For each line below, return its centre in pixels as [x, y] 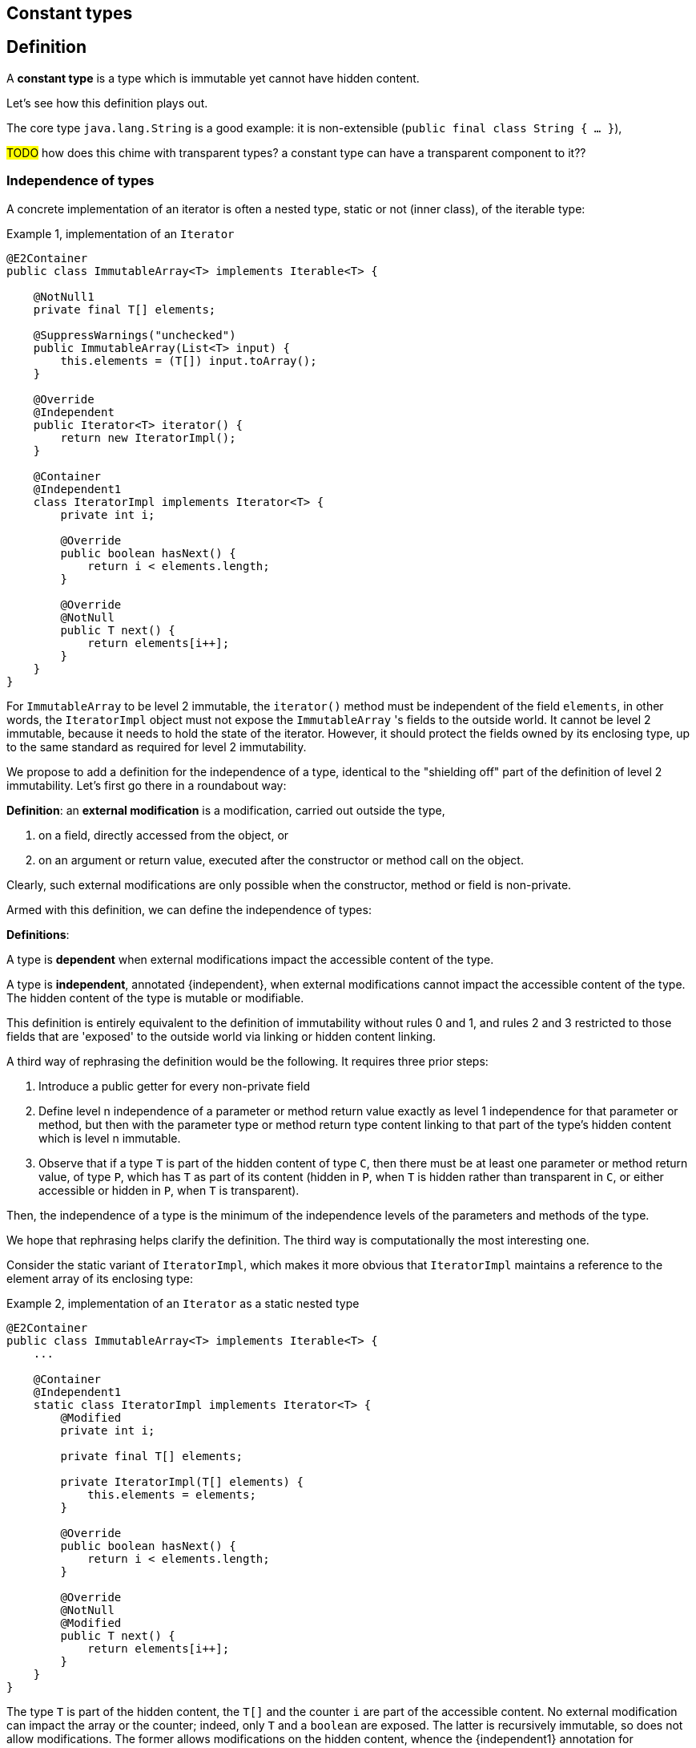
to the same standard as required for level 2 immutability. [157, 747]
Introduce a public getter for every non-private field [175, 1086]
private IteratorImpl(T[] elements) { [182, 1481]
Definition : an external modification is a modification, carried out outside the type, [226, 810]
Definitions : [38, 934]
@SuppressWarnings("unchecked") [135, 335]
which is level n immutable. [110, 1138]
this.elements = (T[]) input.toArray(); [189, 360]
